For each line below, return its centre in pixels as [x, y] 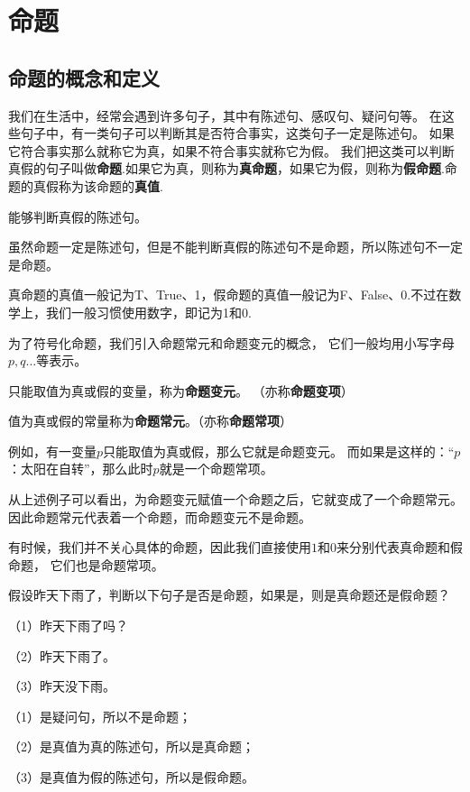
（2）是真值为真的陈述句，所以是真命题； [131, 746]
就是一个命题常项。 [216, 469]
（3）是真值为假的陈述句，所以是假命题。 [131, 777]
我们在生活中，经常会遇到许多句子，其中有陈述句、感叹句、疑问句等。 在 [225, 115]
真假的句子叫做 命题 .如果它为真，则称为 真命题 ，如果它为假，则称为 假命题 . [226, 168]
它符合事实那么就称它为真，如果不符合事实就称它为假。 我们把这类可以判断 [231, 150]
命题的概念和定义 [84, 77]
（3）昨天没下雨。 [62, 686]
